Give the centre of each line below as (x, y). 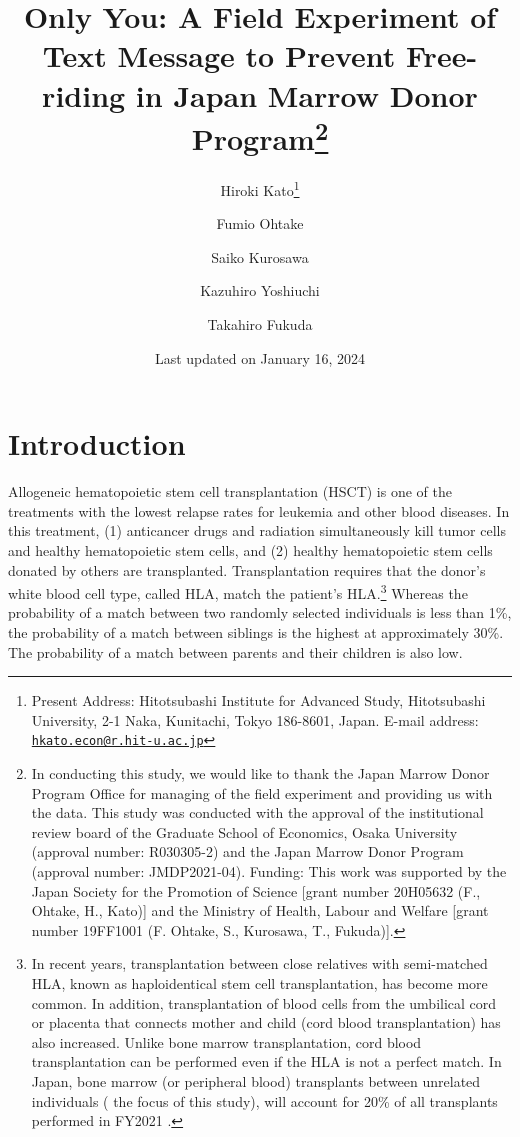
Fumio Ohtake (260, 223)
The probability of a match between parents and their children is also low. (235, 651)
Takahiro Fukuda (260, 324)
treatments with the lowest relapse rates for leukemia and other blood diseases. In (259, 510)
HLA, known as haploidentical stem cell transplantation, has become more (259, 982)
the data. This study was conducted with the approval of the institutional (257, 812)
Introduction (97, 443)
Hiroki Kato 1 (260, 188)
